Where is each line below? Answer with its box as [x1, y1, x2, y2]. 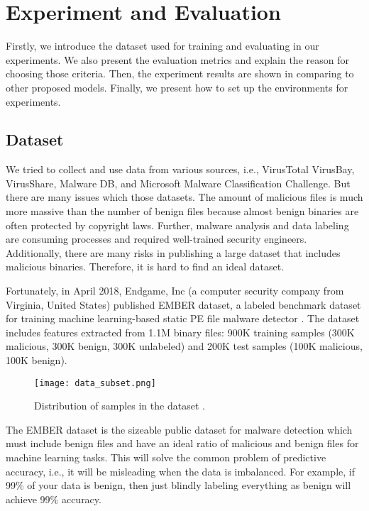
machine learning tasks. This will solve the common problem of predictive [6, 450, 326, 465]
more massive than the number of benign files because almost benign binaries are [6, 204, 359, 219]
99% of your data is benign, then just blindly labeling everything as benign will [6, 478, 351, 493]
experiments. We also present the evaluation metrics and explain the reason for [6, 52, 349, 67]
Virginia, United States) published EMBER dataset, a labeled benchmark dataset [6, 297, 361, 312]
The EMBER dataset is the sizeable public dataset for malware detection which [6, 422, 353, 436]
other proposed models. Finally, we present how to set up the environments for [6, 79, 348, 94]
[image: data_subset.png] [34, 378, 156, 388]
